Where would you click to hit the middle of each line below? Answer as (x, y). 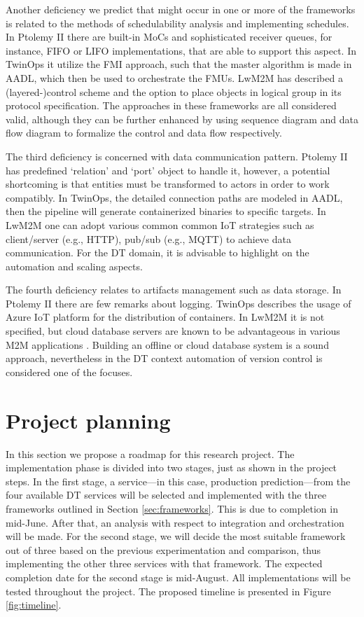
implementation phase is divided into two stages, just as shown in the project (171, 467)
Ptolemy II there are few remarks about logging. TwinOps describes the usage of (178, 303)
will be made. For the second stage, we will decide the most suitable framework (176, 536)
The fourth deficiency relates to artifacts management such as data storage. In (174, 290)
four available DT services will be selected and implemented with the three (166, 495)
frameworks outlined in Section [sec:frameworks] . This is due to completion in (172, 508)
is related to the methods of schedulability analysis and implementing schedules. (177, 23)
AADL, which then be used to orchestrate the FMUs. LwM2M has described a (174, 77)
